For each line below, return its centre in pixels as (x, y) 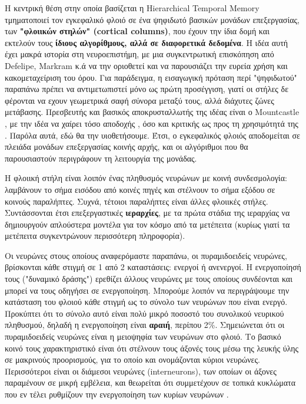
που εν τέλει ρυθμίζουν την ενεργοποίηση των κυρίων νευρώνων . (117, 394)
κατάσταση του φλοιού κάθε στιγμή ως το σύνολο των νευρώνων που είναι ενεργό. (146, 302)
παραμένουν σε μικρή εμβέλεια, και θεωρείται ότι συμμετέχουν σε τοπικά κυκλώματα (150, 382)
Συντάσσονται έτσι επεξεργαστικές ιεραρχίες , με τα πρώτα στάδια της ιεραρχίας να (147, 213)
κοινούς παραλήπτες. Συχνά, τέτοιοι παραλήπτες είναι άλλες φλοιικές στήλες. (137, 201)
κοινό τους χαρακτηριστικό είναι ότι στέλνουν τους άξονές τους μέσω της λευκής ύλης (152, 348)
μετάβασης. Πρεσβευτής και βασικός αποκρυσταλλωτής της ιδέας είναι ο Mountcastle (152, 112)
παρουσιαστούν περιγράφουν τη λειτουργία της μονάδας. (101, 158)
